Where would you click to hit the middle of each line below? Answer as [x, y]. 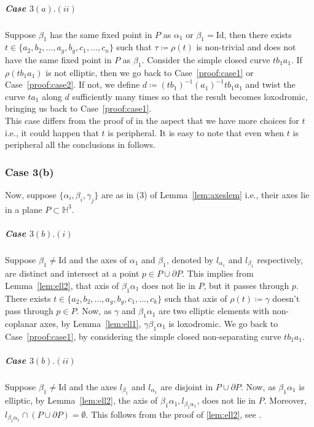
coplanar [21, 323]
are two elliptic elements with [214, 311]
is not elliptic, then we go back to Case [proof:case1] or [150, 72]
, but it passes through [246, 285]
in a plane [24, 209]
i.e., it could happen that [52, 132]
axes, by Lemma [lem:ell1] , [90, 323]
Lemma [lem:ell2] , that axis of [62, 285]
